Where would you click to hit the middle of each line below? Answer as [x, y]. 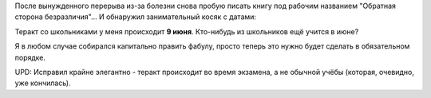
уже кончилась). [43, 83]
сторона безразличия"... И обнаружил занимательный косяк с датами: [136, 17]
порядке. [30, 57]
